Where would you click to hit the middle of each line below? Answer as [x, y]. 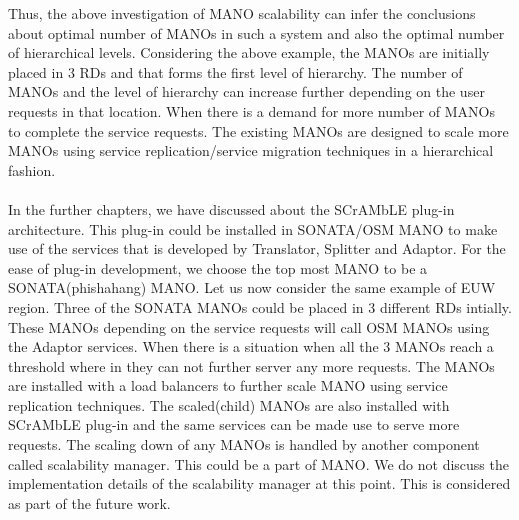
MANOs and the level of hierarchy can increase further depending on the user [246, 91]
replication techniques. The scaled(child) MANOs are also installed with [229, 404]
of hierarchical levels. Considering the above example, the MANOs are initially [249, 52]
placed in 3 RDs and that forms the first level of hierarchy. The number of [235, 71]
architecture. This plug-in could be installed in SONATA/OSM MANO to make [253, 228]
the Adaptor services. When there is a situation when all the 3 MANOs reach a [251, 346]
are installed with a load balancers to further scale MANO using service [228, 385]
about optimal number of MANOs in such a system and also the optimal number [256, 32]
